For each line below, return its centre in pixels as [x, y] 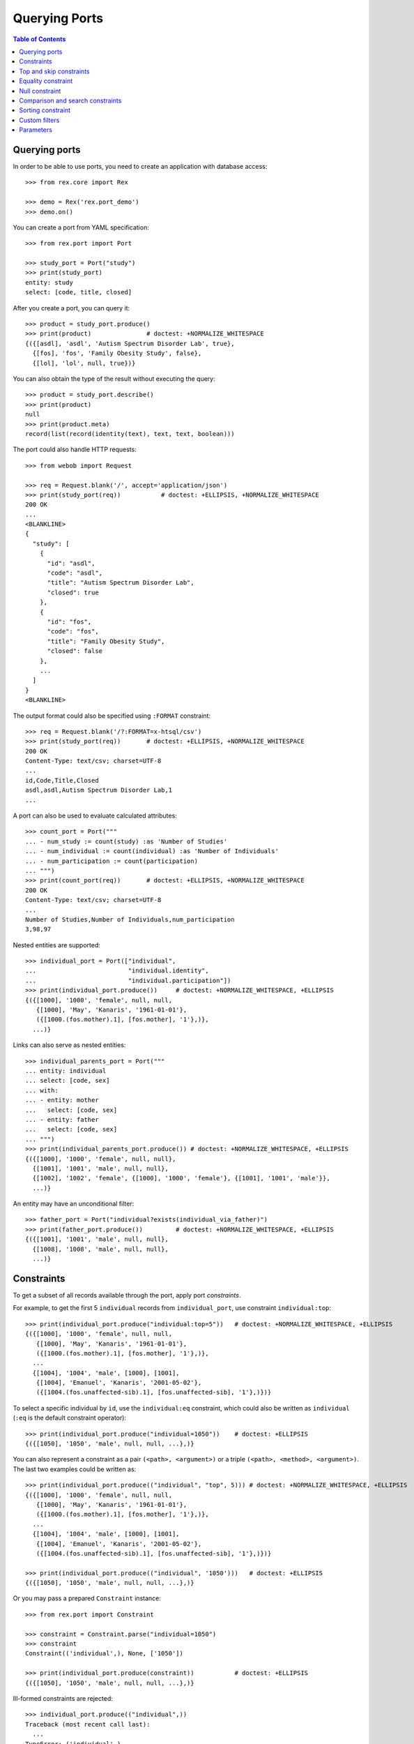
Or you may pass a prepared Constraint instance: [87, 1598]
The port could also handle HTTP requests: [75, 449]
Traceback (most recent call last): [88, 1724]
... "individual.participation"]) [128, 980]
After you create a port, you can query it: [71, 308]
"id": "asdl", [71, 563]
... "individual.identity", [117, 971]
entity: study [49, 282]
